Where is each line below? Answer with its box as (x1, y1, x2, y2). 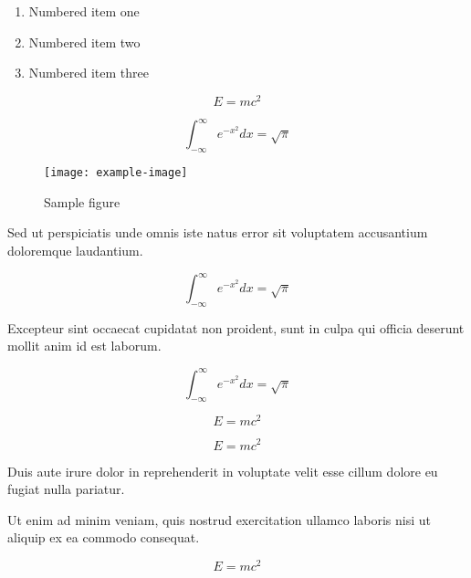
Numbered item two (28, 32, 141, 51)
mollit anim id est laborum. (7, 336, 162, 355)
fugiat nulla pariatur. (7, 479, 125, 499)
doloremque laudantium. (7, 241, 143, 259)
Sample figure (44, 192, 120, 211)
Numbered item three (28, 63, 149, 82)
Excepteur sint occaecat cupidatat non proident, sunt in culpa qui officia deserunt (7, 318, 465, 337)
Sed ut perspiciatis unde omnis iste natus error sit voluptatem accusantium (7, 223, 428, 242)
